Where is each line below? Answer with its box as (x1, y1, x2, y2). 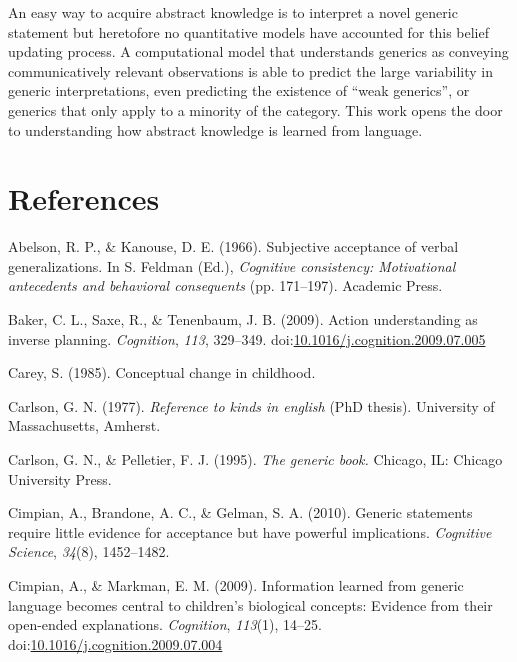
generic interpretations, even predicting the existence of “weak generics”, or (8, 80, 470, 101)
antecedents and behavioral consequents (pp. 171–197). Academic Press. (8, 275, 443, 296)
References (8, 178, 160, 219)
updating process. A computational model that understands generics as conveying (8, 41, 509, 62)
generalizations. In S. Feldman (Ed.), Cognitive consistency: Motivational (8, 255, 456, 276)
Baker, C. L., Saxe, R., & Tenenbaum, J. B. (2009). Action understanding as (8, 309, 478, 330)
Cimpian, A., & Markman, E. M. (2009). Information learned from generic (8, 575, 464, 595)
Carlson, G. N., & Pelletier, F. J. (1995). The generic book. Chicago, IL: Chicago (8, 449, 503, 470)
